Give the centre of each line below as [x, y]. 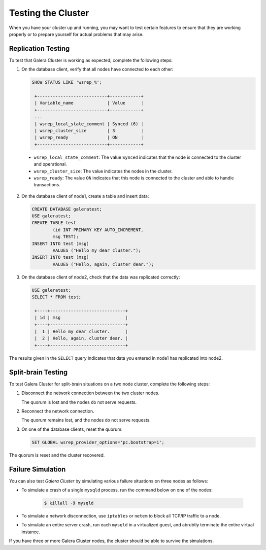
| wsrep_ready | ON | [89, 137]
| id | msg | [81, 318]
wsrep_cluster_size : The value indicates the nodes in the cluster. [103, 171]
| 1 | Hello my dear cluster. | [81, 332]
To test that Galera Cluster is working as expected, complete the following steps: [91, 60]
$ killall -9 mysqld [69, 503]
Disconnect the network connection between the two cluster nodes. [90, 393]
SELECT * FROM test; [56, 297]
